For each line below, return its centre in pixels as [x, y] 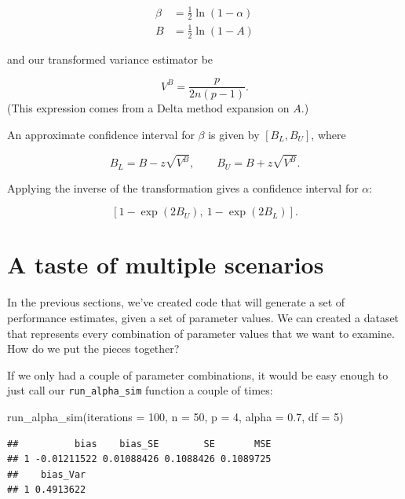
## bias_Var [47, 474]
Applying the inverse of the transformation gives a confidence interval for [183, 187]
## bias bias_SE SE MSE [139, 444]
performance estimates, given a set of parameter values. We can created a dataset [203, 318]
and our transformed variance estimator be [110, 59]
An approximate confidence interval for [101, 134]
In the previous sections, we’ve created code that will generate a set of [176, 302]
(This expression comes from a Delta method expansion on [148, 108]
